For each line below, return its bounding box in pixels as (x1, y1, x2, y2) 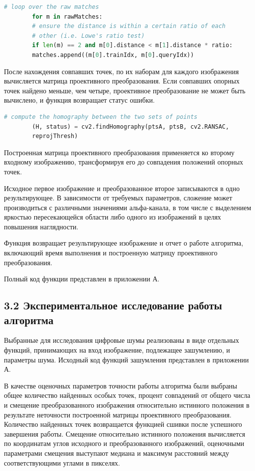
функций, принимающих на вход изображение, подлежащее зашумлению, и (4, 345, 230, 355)
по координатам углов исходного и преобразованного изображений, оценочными (4, 438, 245, 448)
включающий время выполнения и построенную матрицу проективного (4, 248, 218, 258)
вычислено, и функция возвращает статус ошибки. (4, 95, 155, 105)
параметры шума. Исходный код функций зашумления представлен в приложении (4, 354, 249, 364)
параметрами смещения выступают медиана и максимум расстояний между (4, 447, 229, 458)
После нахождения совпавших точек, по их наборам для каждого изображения (4, 66, 239, 76)
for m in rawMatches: (32, 13, 103, 20)
